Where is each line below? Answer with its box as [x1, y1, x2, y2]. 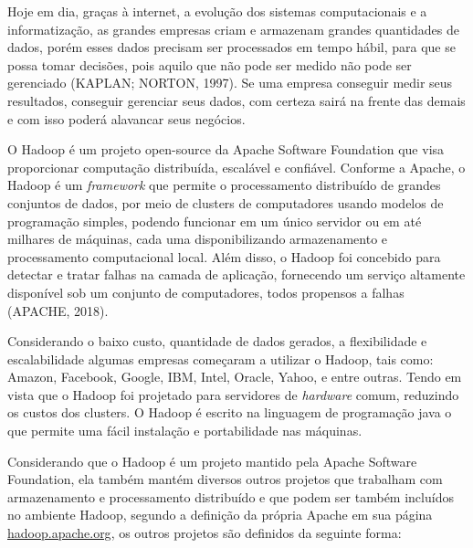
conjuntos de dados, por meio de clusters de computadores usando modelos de [7, 193, 444, 212]
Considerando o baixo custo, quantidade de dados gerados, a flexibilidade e [7, 332, 427, 351]
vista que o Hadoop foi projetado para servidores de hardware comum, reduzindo [7, 385, 459, 404]
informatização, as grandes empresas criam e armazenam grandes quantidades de [7, 19, 459, 38]
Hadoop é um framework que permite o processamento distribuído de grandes [7, 175, 441, 195]
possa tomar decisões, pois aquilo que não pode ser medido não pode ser [7, 55, 412, 74]
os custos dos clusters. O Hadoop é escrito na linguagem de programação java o [7, 403, 452, 422]
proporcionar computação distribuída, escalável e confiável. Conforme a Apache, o [7, 157, 466, 176]
